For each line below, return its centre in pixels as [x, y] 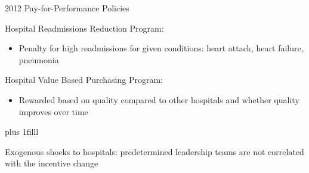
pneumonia [39, 59]
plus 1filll [22, 132]
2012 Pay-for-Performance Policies [67, 8]
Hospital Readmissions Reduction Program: [84, 28]
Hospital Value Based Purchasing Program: [84, 80]
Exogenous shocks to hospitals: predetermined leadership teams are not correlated [154, 151]
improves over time [53, 111]
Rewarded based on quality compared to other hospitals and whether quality [159, 99]
